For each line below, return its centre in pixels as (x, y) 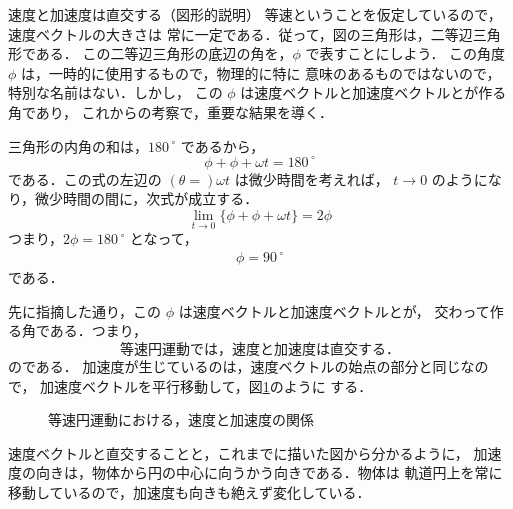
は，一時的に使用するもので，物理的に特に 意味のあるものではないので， (261, 72)
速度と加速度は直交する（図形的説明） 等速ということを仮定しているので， (255, 14)
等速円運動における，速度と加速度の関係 (181, 419)
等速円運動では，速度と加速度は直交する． (260, 349)
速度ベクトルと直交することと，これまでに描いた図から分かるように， (238, 452)
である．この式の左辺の (85, 178)
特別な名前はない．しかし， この (115, 92)
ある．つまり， (98, 330)
